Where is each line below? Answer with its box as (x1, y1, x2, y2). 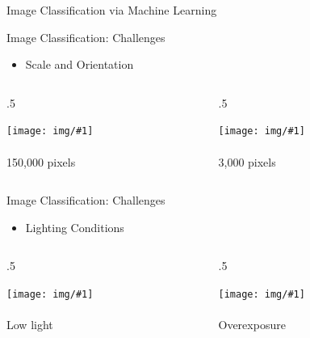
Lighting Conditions (25, 218, 124, 235)
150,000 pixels (6, 153, 76, 170)
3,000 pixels (218, 153, 276, 170)
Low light (6, 316, 53, 333)
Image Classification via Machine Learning (6, 2, 217, 18)
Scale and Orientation (25, 56, 134, 73)
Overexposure (218, 316, 286, 333)
